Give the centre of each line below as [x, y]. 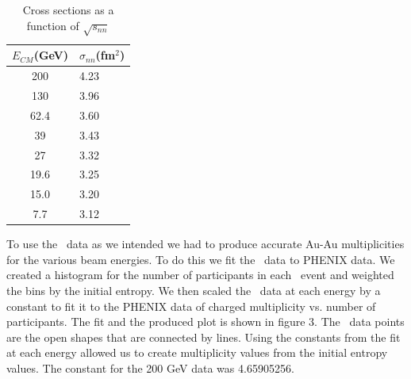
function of [53, 25]
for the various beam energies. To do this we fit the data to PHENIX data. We [201, 259]
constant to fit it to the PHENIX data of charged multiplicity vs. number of [191, 306]
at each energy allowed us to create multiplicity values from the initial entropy [197, 352]
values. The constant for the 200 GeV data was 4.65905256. [150, 368]
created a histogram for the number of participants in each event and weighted [200, 275]
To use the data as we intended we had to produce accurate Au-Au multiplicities [205, 244]
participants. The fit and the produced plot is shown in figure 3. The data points [205, 322]
